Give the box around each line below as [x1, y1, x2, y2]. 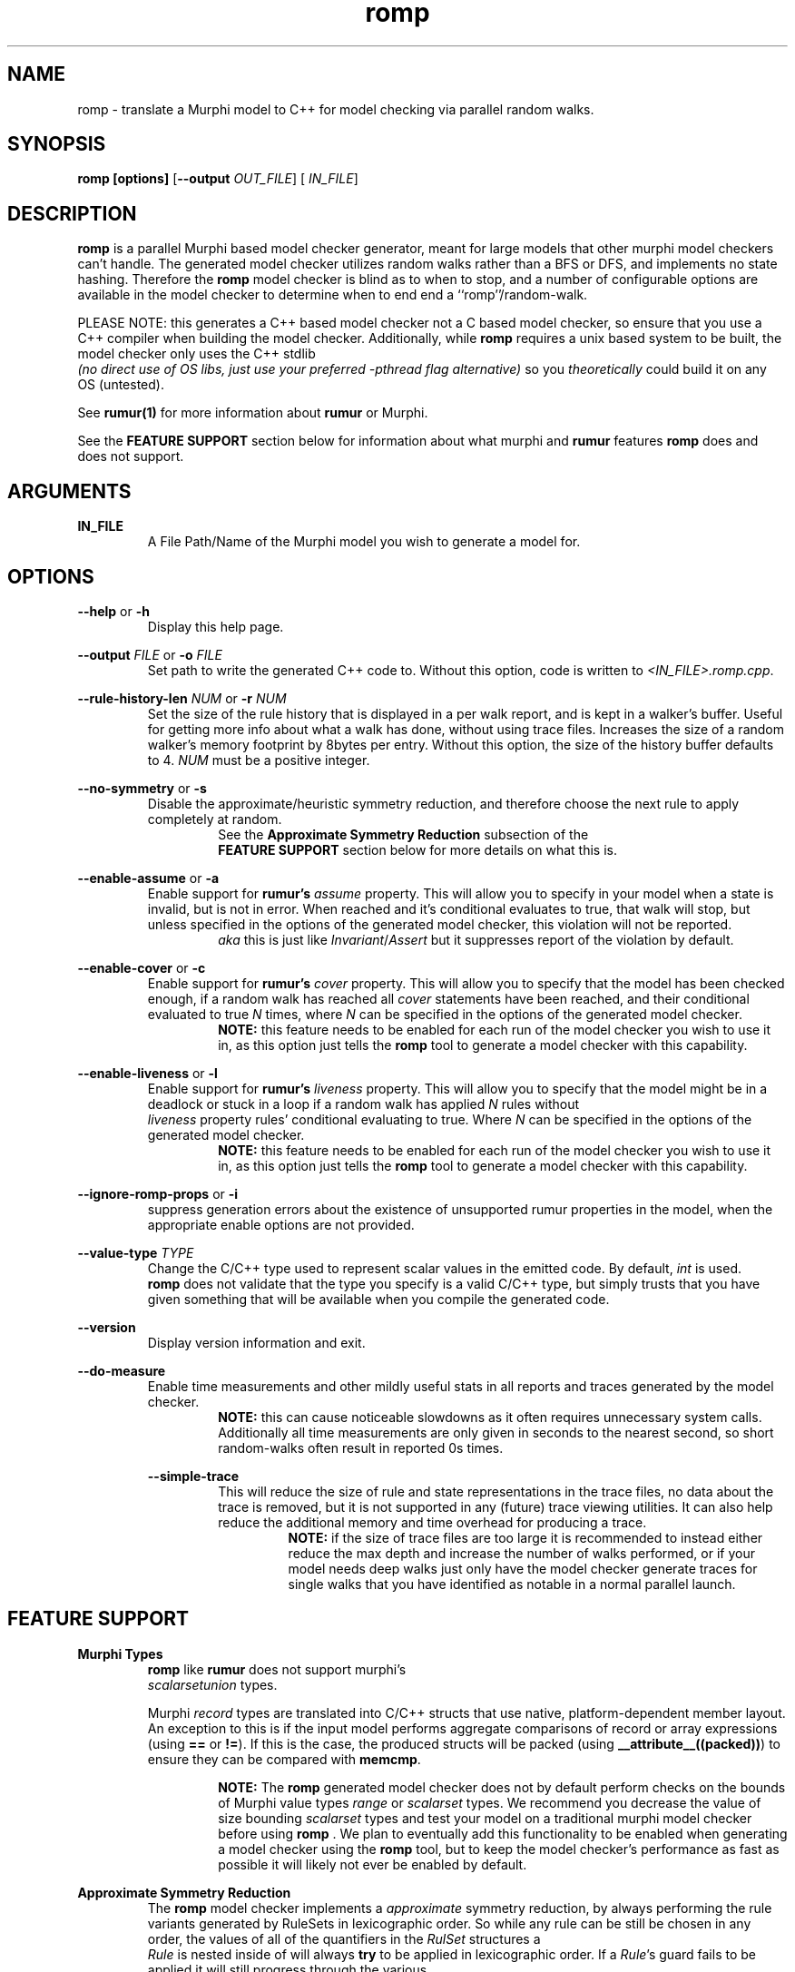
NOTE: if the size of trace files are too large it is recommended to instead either [288, 1529, 763, 1545]
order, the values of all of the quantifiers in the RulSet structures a [147, 1930, 541, 1947]
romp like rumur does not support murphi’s [147, 1661, 407, 1677]
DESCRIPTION [7, 201, 137, 225]
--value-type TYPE [77, 1244, 194, 1261]
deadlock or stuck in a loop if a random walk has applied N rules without [147, 1095, 580, 1112]
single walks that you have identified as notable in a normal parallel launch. [288, 1575, 736, 1592]
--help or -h [77, 603, 150, 619]
